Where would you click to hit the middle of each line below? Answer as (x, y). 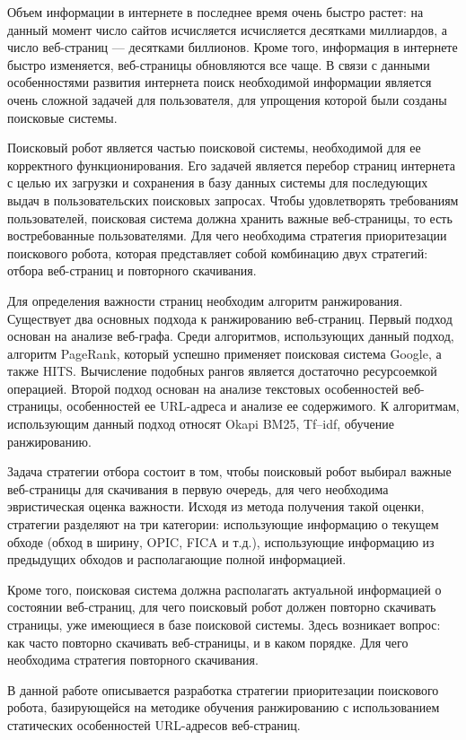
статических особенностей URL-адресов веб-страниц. (154, 724)
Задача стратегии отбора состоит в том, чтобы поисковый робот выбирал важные (229, 471)
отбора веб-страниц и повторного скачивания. (132, 270)
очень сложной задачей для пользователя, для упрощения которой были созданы (227, 99)
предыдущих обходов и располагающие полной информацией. (177, 559)
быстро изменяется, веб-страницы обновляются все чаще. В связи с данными (219, 64)
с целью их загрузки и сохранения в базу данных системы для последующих (218, 183)
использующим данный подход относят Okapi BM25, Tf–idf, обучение (201, 424)
